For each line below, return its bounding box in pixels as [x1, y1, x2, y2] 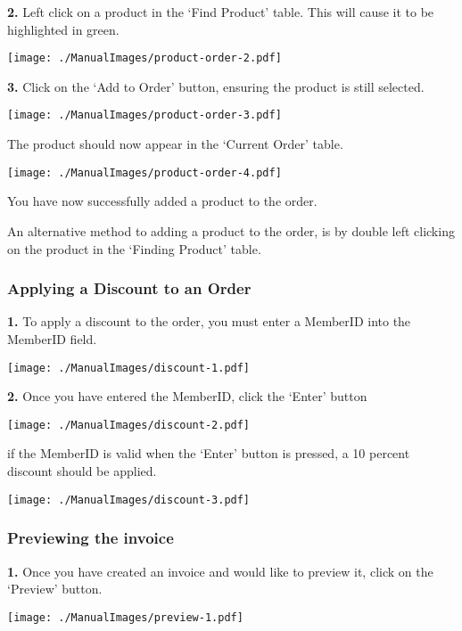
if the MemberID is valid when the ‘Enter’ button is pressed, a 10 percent [7, 444, 410, 463]
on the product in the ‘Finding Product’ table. [7, 239, 261, 258]
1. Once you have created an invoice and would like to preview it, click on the [7, 561, 433, 580]
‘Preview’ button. [7, 579, 103, 598]
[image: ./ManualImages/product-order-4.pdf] [7, 166, 282, 179]
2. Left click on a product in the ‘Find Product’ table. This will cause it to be [7, 3, 434, 20]
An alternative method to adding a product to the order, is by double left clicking [7, 221, 455, 240]
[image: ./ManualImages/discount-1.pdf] [7, 361, 251, 374]
